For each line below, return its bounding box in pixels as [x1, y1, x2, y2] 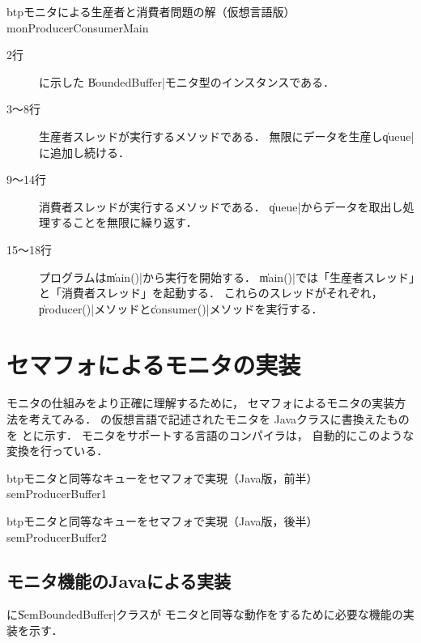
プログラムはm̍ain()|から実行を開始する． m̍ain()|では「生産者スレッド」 [39, 268, 415, 285]
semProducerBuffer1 [6, 485, 107, 502]
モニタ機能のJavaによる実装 [6, 568, 232, 593]
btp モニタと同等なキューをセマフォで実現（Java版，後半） [6, 513, 318, 529]
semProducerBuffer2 [6, 528, 107, 545]
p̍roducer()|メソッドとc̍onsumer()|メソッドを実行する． [39, 300, 323, 317]
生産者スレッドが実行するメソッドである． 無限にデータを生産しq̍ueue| [39, 127, 415, 144]
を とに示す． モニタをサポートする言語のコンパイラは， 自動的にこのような [6, 426, 415, 443]
